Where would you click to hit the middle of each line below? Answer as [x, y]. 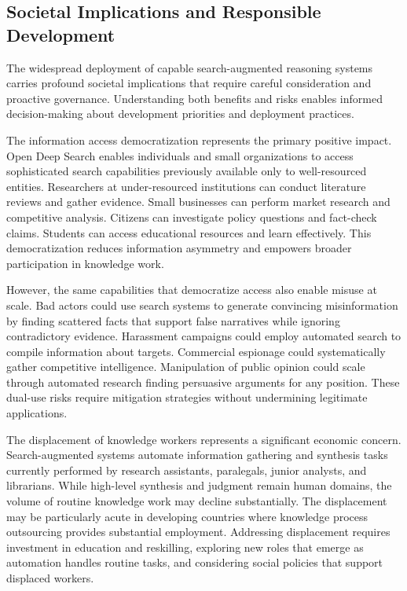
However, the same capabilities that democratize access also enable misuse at [192, 290]
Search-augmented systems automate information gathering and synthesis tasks [197, 455]
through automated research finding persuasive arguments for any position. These [203, 382]
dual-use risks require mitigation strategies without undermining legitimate [187, 397]
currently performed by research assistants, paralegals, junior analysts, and [187, 470]
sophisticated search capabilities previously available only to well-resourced [187, 171]
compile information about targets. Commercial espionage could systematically [196, 351]
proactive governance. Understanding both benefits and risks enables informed [194, 98]
